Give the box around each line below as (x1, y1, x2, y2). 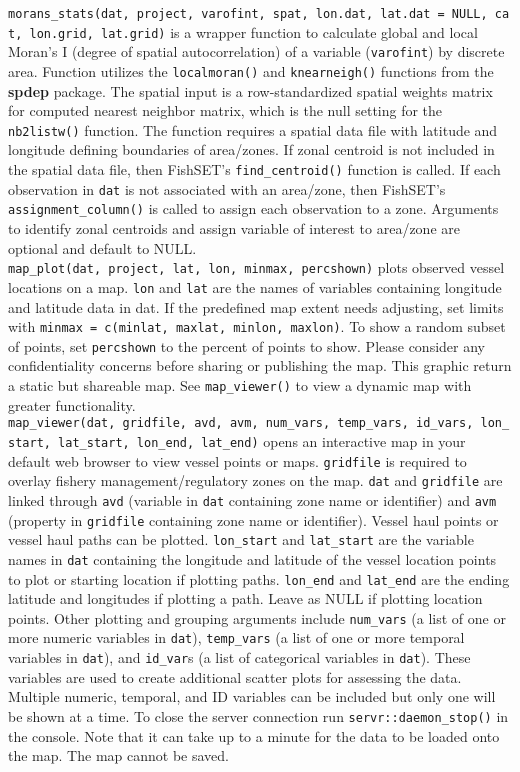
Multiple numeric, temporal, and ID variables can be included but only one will (8, 686, 496, 707)
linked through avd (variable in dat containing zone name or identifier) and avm (8, 489, 497, 510)
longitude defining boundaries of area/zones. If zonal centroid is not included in (8, 139, 495, 160)
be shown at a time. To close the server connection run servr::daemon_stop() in (8, 705, 509, 726)
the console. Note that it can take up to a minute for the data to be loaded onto (8, 725, 500, 746)
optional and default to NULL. (8, 237, 197, 258)
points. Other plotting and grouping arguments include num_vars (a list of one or (8, 607, 506, 628)
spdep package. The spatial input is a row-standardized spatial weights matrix (8, 80, 493, 101)
